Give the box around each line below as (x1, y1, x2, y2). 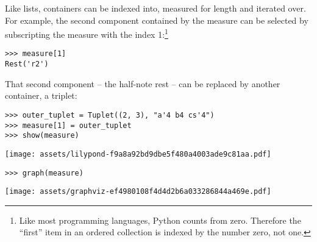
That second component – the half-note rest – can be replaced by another (5, 77, 280, 90)
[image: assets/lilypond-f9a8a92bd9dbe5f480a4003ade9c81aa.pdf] (5, 149, 271, 158)
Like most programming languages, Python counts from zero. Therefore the (19, 213, 301, 226)
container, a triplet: (5, 89, 77, 102)
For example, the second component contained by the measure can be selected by (5, 13, 308, 26)
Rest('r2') (5, 60, 49, 69)
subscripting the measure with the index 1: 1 (5, 26, 168, 40)
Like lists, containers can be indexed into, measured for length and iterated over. (5, 2, 306, 14)
